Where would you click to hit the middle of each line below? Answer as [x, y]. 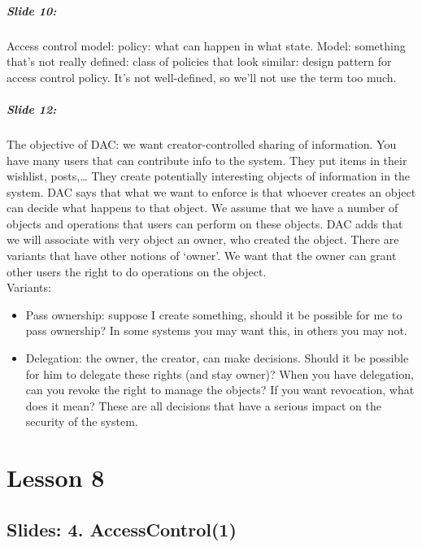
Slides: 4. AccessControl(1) [122, 529]
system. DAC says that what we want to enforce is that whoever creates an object [211, 191]
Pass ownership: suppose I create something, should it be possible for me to [214, 314]
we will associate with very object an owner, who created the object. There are [203, 239]
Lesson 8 [56, 478]
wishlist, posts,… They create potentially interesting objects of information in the [209, 176]
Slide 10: [32, 10]
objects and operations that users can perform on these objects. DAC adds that [205, 223]
